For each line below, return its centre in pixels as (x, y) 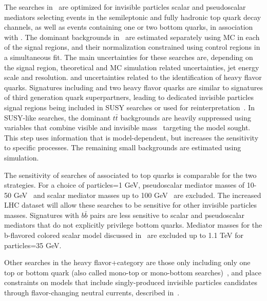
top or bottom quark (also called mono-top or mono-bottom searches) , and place (133, 272)
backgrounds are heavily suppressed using (186, 117)
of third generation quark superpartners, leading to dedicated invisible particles (129, 97)
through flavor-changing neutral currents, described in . (92, 293)
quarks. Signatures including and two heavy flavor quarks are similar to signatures (133, 87)
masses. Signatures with (42, 215)
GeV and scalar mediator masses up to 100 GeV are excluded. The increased (137, 195)
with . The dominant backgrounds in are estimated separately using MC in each (132, 37)
